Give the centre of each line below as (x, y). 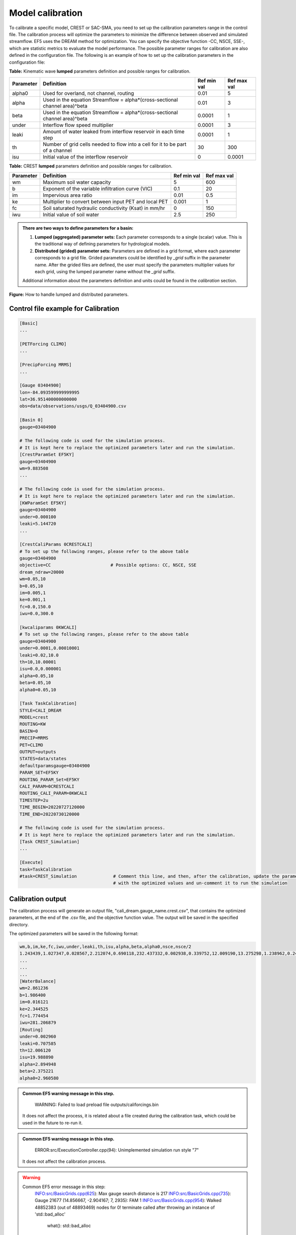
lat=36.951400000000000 (48, 399)
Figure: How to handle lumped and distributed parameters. (69, 294)
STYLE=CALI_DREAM (40, 710)
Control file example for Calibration (64, 309)
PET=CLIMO (31, 745)
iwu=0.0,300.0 (37, 614)
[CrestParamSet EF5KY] (47, 455)
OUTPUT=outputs (38, 752)
